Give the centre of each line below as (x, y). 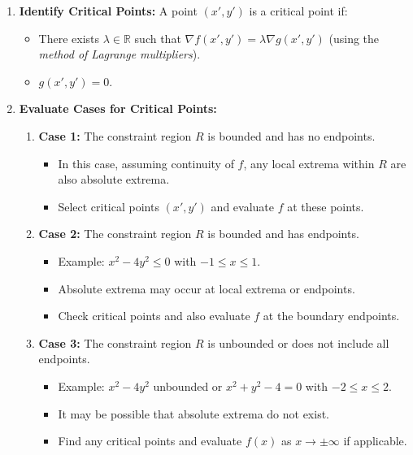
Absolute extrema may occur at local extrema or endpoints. (206, 288)
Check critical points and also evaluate (154, 316)
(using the (354, 38)
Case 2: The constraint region (115, 234)
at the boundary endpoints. (331, 316)
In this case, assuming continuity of (146, 163)
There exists (69, 38)
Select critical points (109, 206)
